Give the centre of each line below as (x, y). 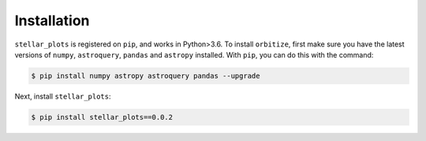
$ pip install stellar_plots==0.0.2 (102, 117)
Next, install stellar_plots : (63, 96)
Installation (52, 20)
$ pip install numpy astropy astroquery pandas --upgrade (146, 76)
